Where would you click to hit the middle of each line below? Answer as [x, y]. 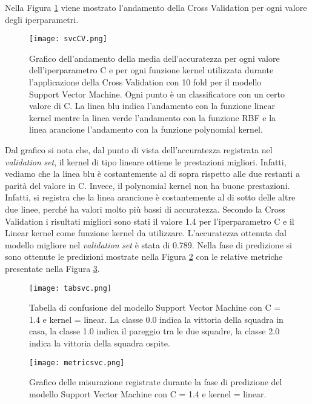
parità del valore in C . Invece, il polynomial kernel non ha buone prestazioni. [148, 185]
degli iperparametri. [42, 19]
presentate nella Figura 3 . [52, 268]
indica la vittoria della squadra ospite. [100, 343]
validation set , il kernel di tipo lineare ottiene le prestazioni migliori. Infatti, [146, 161]
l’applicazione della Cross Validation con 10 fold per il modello [145, 82]
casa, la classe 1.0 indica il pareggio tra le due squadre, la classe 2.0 [154, 331]
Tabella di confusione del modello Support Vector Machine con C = [155, 307]
